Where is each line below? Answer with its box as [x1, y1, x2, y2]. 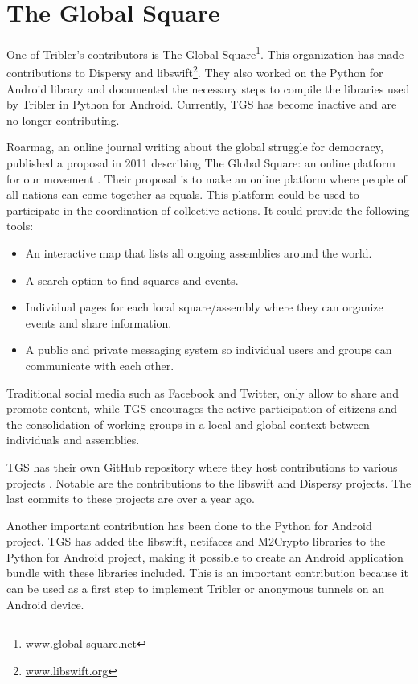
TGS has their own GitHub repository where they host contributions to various [6, 458, 398, 475]
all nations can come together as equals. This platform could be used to [6, 186, 359, 203]
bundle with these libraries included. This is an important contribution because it [6, 564, 408, 581]
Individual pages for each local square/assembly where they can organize [25, 299, 383, 315]
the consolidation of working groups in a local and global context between [6, 415, 370, 432]
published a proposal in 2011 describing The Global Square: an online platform [6, 155, 395, 171]
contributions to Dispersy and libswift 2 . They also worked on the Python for [6, 62, 383, 81]
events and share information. [25, 314, 172, 331]
